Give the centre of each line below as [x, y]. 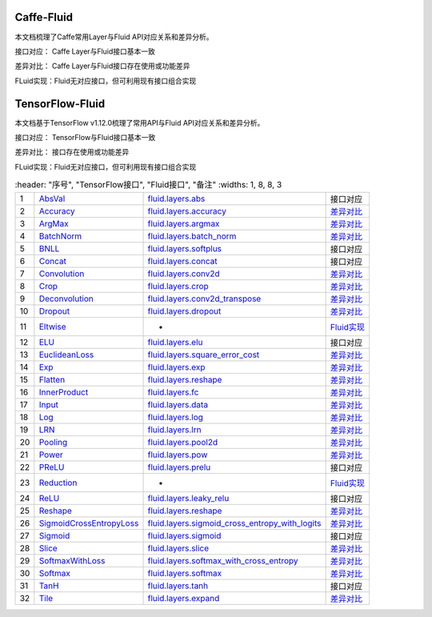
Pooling [53, 442]
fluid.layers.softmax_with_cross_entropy [223, 560]
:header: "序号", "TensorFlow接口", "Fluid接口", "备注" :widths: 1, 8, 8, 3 [148, 185]
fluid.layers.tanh [178, 586]
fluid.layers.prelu [179, 467]
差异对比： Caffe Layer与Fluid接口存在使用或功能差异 [103, 66]
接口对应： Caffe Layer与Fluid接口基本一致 [85, 51]
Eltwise [53, 327]
